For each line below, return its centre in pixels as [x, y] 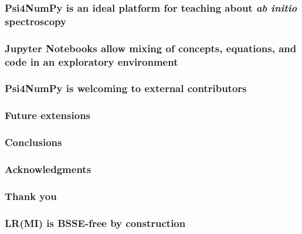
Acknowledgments [48, 169]
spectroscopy [35, 21]
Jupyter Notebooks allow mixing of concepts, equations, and [151, 48]
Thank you [31, 196]
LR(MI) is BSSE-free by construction [95, 223]
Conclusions [33, 142]
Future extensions [48, 115]
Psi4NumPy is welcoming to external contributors [126, 88]
